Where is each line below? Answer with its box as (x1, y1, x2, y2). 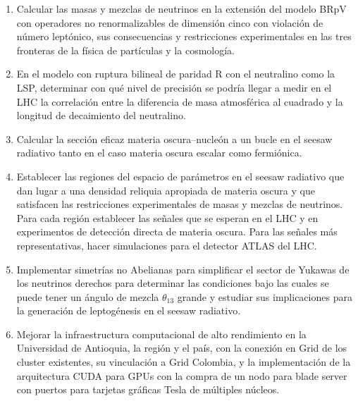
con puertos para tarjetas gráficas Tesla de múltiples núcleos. (16, 382, 280, 397)
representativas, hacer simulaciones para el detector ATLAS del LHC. (16, 237, 317, 252)
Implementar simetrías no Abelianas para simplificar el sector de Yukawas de (16, 261, 350, 276)
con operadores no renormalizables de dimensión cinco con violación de (16, 15, 323, 30)
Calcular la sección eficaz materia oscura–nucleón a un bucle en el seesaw (16, 131, 333, 146)
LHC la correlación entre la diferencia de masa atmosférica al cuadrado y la (16, 94, 343, 109)
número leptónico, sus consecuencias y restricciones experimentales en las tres (16, 29, 352, 44)
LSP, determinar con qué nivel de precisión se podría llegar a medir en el (16, 80, 332, 94)
